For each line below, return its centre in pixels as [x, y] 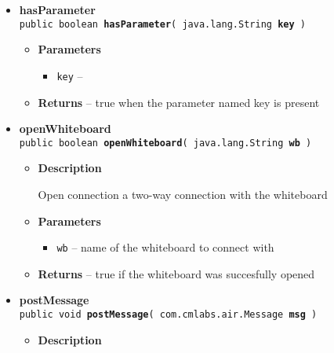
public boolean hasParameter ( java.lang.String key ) [162, 24]
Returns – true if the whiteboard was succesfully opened [176, 273]
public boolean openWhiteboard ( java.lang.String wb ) [165, 143]
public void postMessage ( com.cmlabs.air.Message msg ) [168, 314]
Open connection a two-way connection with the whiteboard [183, 194]
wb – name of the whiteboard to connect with [165, 247]
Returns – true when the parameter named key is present [179, 102]
